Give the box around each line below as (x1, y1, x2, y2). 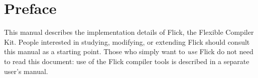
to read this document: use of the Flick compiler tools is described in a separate (4, 56, 249, 66)
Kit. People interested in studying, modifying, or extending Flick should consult (4, 36, 250, 47)
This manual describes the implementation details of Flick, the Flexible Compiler (4, 27, 254, 37)
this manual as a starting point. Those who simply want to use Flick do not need (4, 46, 253, 57)
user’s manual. (4, 66, 48, 76)
